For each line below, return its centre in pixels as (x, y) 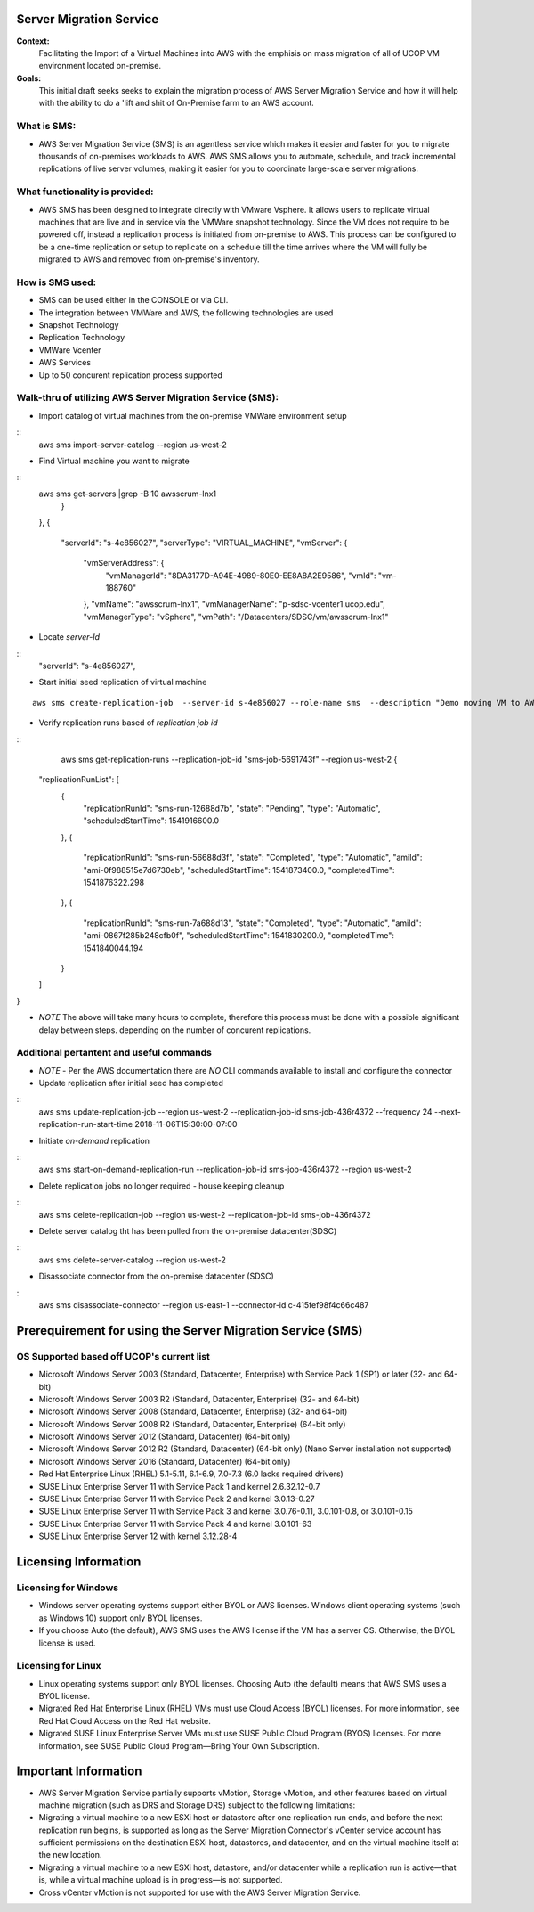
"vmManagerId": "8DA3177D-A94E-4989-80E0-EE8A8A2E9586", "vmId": (241, 576)
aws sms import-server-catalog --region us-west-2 (133, 445)
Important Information (79, 1772)
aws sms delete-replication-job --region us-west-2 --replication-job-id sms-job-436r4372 (205, 1214)
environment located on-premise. (100, 66)
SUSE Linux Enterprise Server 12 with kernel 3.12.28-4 (138, 1536)
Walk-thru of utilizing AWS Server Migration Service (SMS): (148, 398)
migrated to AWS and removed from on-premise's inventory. (149, 259)
